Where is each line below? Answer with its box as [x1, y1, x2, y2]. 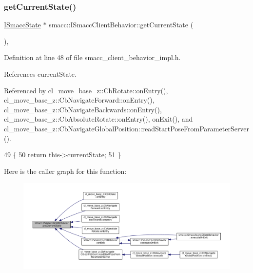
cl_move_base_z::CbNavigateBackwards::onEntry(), [4, 104, 162, 114]
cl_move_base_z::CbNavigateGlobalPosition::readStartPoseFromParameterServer [4, 123, 250, 133]
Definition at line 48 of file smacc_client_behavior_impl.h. [4, 52, 181, 63]
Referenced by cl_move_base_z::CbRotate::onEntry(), [4, 85, 168, 95]
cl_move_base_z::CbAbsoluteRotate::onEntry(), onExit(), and [4, 114, 193, 124]
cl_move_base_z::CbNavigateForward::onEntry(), [4, 95, 155, 105]
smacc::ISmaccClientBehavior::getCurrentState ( [49, 20, 194, 30]
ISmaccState [4, 20, 41, 30]
